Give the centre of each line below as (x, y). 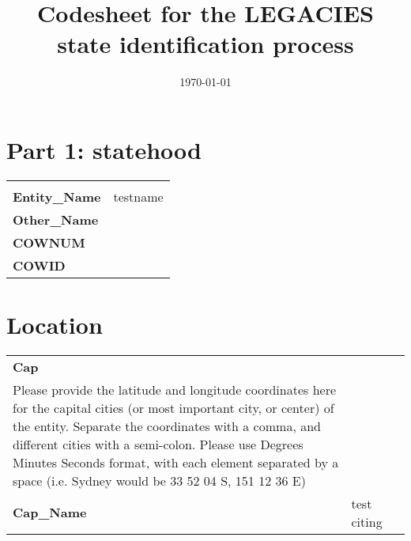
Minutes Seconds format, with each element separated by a (176, 462)
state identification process (205, 44)
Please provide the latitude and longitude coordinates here (175, 389)
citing (367, 521)
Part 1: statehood (104, 149)
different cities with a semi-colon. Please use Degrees (158, 444)
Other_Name (56, 219)
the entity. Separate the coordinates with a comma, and (167, 426)
